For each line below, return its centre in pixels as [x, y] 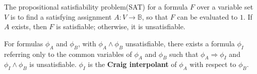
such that [184, 54]
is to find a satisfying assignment [61, 16]
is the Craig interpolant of [132, 64]
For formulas [24, 43]
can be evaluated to [207, 16]
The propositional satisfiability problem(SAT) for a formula [96, 7]
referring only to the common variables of [68, 54]
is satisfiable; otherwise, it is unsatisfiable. [121, 26]
